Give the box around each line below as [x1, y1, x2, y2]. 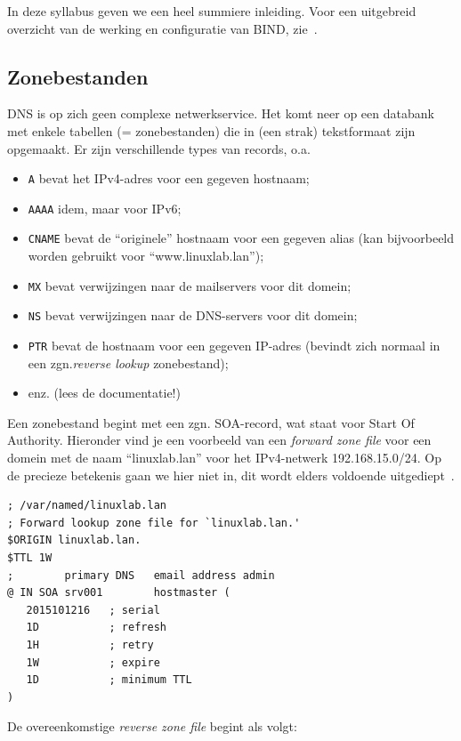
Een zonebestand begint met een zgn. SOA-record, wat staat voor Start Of [7, 413, 415, 431]
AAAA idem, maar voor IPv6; [28, 198, 182, 217]
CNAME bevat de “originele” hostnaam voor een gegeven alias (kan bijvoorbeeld [28, 229, 455, 247]
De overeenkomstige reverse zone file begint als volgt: [7, 717, 297, 736]
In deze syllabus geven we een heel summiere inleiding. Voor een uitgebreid [7, 2, 417, 20]
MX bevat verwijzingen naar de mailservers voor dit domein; [28, 276, 352, 294]
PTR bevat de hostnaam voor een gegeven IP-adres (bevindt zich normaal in [28, 336, 441, 355]
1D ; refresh [26, 621, 166, 634]
